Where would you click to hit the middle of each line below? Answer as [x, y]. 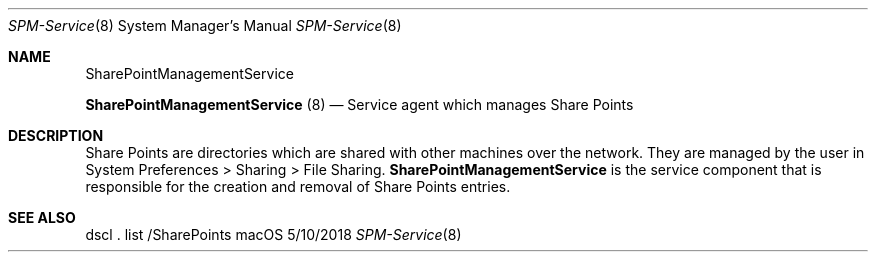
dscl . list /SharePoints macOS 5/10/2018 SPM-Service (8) [273, 234]
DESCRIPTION [56, 135]
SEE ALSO [42, 217]
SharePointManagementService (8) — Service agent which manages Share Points [359, 104]
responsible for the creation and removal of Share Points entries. [298, 186]
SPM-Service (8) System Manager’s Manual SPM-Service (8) [205, 25]
